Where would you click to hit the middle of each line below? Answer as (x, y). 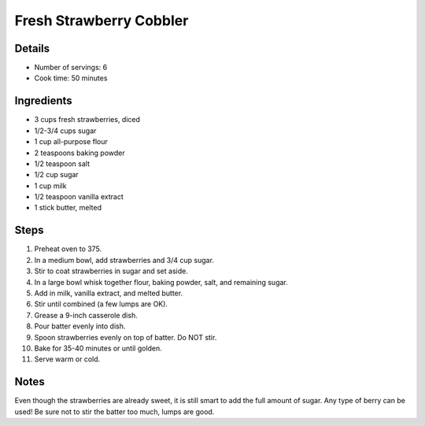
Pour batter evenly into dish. (80, 326)
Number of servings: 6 (71, 68)
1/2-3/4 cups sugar (65, 131)
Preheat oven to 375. (68, 249)
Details (32, 48)
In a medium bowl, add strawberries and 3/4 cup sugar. (124, 260)
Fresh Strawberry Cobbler (102, 20)
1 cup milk (50, 186)
